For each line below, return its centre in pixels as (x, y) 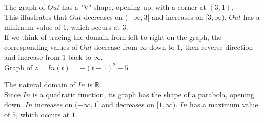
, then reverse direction (217, 47)
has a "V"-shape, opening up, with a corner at (134, 7)
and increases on (177, 17)
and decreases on (128, 104)
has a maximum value (224, 104)
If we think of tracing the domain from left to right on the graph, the (113, 37)
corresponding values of (41, 47)
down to (162, 47)
